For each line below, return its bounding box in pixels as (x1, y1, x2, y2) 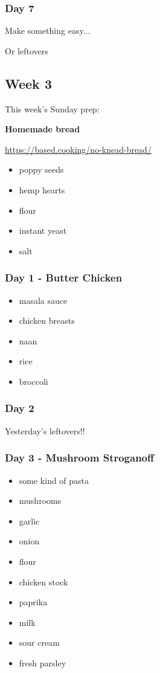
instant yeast (19, 224, 67, 237)
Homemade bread (5, 123, 80, 135)
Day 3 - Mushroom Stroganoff (5, 450, 154, 465)
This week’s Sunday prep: (5, 102, 100, 115)
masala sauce (19, 294, 68, 306)
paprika (19, 596, 48, 608)
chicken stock (19, 575, 68, 588)
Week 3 (5, 74, 52, 92)
